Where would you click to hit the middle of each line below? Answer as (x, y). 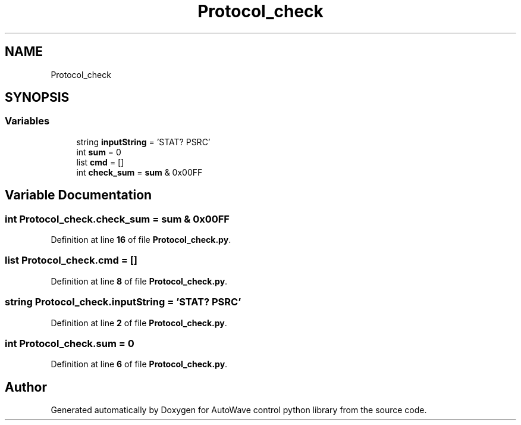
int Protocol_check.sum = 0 (70, 343)
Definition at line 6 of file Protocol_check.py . (139, 364)
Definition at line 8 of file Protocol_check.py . (139, 281)
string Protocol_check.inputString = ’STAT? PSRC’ (123, 302)
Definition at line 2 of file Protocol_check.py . (139, 323)
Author (26, 387)
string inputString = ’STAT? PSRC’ (143, 142)
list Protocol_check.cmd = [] (71, 260)
